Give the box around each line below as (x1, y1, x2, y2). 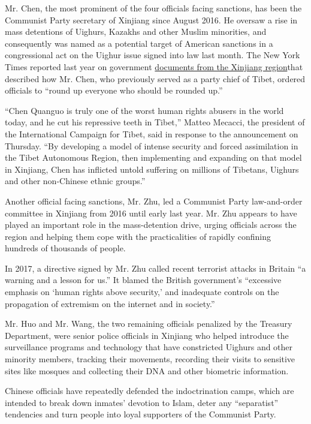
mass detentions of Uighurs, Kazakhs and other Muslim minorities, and (5, 25, 267, 38)
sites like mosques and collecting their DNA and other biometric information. (5, 364, 289, 377)
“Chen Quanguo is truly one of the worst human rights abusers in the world (5, 104, 284, 116)
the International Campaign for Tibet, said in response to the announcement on (5, 127, 298, 140)
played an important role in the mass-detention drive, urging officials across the (5, 218, 297, 231)
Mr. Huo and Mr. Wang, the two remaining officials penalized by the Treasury (5, 317, 292, 330)
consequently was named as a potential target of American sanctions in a (5, 37, 273, 49)
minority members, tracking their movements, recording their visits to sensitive (5, 353, 295, 365)
